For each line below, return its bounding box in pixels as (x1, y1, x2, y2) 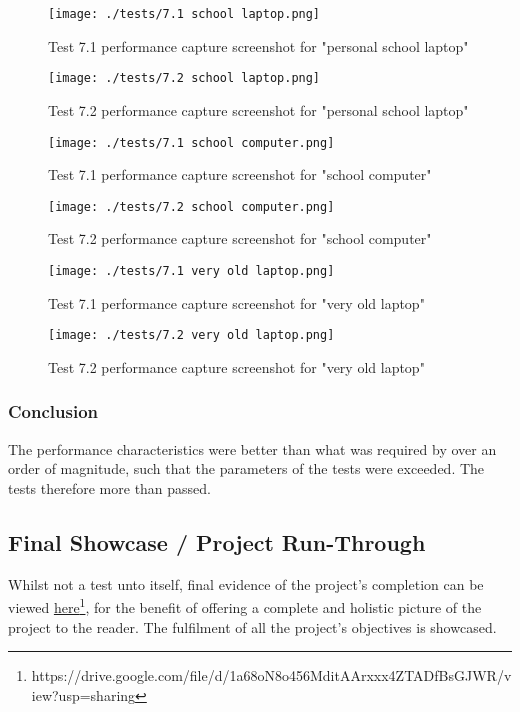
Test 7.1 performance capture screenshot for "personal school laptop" (48, 35, 469, 56)
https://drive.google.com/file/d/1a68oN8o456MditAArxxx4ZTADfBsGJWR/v (31, 665, 512, 686)
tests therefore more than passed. (8, 477, 212, 498)
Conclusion (8, 399, 98, 424)
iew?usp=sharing (31, 684, 136, 705)
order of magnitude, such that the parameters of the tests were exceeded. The (8, 458, 485, 479)
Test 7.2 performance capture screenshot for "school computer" (48, 228, 432, 249)
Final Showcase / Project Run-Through (8, 526, 426, 557)
